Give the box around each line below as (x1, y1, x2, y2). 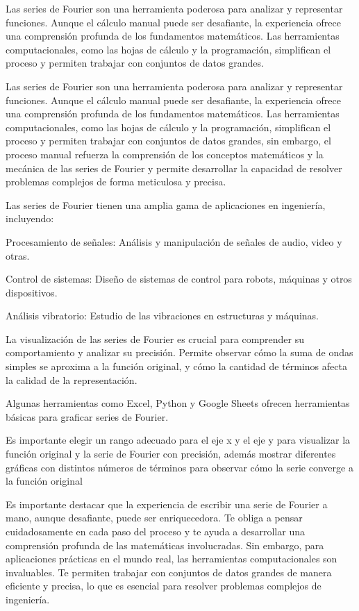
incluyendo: (6, 211, 54, 226)
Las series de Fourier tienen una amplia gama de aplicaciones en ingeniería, (6, 197, 326, 212)
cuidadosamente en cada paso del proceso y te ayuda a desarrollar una (6, 524, 305, 538)
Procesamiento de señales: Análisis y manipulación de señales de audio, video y (6, 234, 342, 249)
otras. (6, 248, 30, 262)
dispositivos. (6, 285, 58, 299)
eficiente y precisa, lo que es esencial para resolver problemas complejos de (6, 578, 322, 593)
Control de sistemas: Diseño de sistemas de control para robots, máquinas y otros (6, 271, 352, 286)
